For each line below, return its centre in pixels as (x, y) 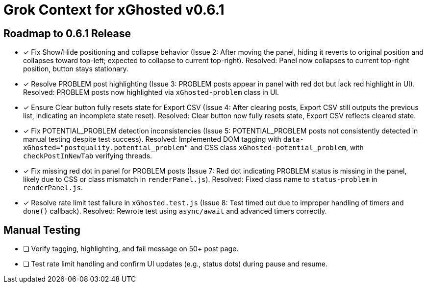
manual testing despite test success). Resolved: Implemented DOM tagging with (152, 139)
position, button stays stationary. (76, 69)
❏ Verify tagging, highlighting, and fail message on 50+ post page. (131, 249)
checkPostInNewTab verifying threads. (88, 156)
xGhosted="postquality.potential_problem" (106, 148)
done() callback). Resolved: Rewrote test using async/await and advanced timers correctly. (175, 211)
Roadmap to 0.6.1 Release (67, 33)
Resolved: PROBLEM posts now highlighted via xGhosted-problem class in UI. (151, 92)
